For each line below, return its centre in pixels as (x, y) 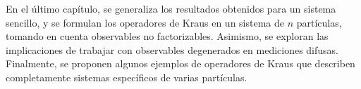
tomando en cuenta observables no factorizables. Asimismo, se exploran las (167, 36)
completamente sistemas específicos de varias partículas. (127, 77)
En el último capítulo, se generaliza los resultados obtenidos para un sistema (171, 8)
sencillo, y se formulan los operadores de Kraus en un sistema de (145, 22)
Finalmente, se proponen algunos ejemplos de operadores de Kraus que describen (180, 63)
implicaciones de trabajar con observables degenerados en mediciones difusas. (172, 49)
